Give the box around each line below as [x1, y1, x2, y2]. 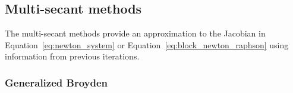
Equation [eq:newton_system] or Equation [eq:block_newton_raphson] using [5, 38, 289, 51]
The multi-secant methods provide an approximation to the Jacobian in [5, 27, 266, 39]
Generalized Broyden [5, 75, 108, 89]
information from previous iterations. [5, 50, 140, 62]
